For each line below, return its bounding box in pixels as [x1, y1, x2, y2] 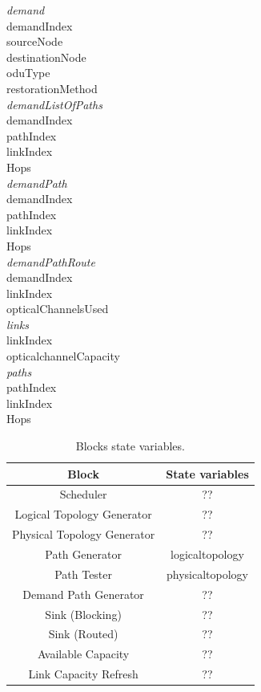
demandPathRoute [6, 253, 95, 270]
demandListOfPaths [6, 96, 102, 112]
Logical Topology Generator [14, 506, 152, 523]
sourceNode [6, 33, 63, 50]
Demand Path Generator [22, 585, 144, 602]
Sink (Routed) [48, 625, 118, 642]
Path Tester [54, 565, 113, 582]
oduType [6, 64, 50, 81]
